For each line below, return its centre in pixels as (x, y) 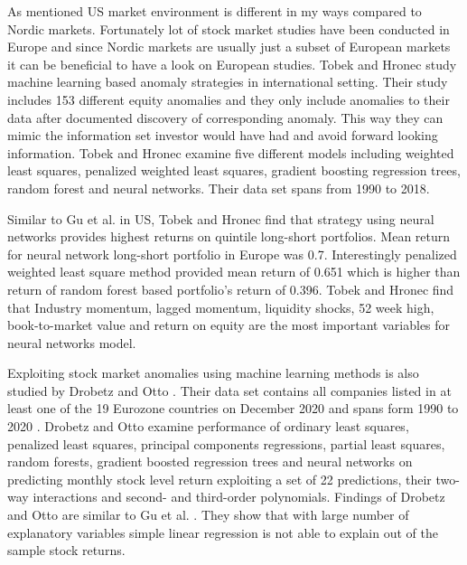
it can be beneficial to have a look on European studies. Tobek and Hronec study (232, 64)
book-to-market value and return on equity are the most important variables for (229, 325)
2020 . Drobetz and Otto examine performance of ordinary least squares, (208, 426)
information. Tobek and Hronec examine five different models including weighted (231, 152)
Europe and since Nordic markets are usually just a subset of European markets (229, 47)
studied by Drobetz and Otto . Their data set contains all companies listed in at (229, 390)
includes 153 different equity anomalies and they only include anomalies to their (229, 99)
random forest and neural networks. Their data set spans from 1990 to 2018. (219, 188)
